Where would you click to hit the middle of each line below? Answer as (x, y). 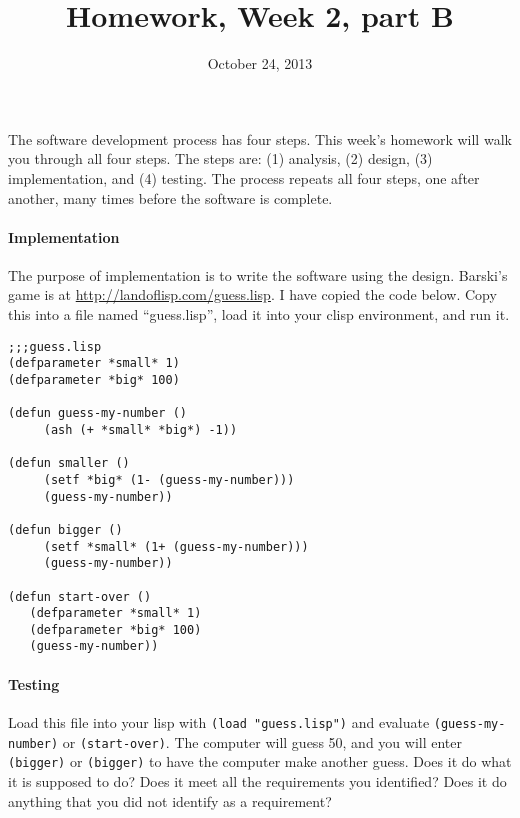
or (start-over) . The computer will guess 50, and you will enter (262, 741)
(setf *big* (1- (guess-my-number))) (169, 479)
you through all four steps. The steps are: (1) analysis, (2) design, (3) (220, 158)
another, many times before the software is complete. (170, 197)
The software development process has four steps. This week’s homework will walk (260, 138)
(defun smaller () (69, 463)
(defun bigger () (65, 529)
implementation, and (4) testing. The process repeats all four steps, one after (244, 177)
